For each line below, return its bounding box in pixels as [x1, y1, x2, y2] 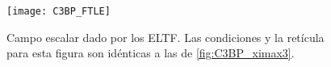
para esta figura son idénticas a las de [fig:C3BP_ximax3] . [6, 44, 295, 61]
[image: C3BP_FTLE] [6, 6, 111, 17]
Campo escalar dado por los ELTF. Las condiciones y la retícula [6, 28, 325, 45]
